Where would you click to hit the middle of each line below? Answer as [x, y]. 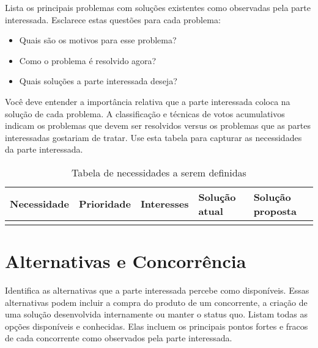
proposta [275, 211]
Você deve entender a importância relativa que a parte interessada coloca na [148, 101]
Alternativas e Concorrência [126, 261]
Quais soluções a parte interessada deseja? [98, 81]
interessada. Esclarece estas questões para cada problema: [113, 19]
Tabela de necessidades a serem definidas [159, 172]
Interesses [165, 204]
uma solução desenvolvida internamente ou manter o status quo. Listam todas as [157, 314]
